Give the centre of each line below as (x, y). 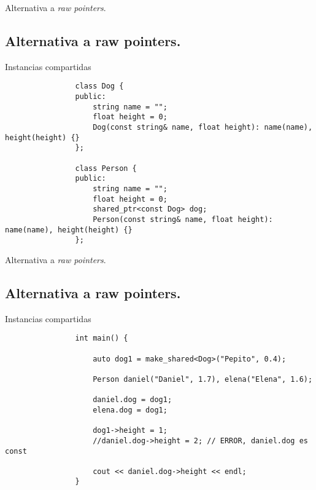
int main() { (102, 338)
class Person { (106, 168)
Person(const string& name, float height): (183, 219)
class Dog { (99, 86)
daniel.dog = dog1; (133, 400)
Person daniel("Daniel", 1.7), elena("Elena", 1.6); (203, 379)
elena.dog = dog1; (130, 410)
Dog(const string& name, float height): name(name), (203, 128)
